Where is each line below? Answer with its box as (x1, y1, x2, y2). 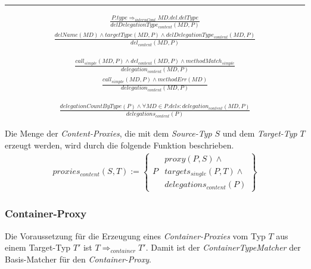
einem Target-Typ (5, 241, 71, 254)
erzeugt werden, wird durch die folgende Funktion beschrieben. (5, 138, 234, 151)
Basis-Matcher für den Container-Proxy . (5, 252, 151, 265)
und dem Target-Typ (222, 127, 297, 140)
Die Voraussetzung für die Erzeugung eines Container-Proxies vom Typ (5, 229, 266, 242)
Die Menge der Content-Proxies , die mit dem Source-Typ (5, 127, 212, 140)
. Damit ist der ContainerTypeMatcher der (145, 241, 301, 254)
